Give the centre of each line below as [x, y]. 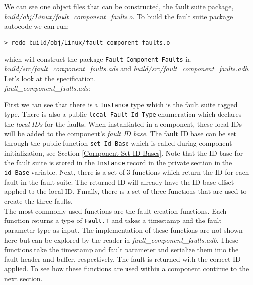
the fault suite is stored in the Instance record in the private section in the [118, 162]
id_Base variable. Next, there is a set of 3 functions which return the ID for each [127, 172]
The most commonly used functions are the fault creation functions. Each [116, 210]
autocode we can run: [37, 26]
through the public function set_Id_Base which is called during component [118, 143]
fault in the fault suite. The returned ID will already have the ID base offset [119, 181]
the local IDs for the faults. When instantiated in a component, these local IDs [123, 124]
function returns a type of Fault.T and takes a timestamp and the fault [113, 220]
